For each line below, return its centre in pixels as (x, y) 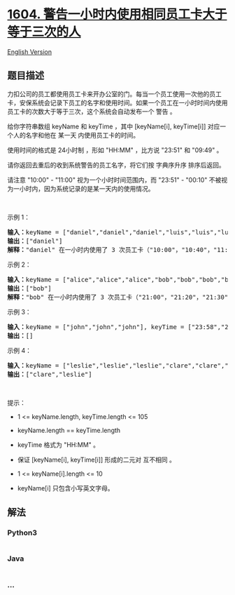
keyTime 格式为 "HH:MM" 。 (58, 444)
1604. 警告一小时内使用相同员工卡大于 (117, 14)
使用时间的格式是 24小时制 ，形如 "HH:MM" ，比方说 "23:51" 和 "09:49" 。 (115, 150)
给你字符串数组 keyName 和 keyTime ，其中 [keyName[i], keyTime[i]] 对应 (114, 126)
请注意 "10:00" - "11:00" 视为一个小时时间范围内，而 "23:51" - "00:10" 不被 (114, 180)
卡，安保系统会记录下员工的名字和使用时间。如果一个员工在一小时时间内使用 (117, 102)
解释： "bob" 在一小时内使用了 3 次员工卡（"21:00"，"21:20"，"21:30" (118, 297)
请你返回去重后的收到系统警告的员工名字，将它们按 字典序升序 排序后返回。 (116, 165)
